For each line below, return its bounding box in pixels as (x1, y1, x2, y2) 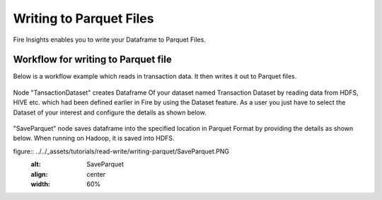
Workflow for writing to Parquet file (13, 54, 173, 66)
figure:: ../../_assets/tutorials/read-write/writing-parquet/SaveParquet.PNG (13, 147, 230, 155)
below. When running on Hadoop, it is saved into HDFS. (13, 134, 175, 143)
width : (30, 180, 51, 188)
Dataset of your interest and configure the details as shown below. (13, 108, 207, 117)
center (86, 170, 106, 178)
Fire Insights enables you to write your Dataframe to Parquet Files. (13, 35, 207, 44)
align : (30, 170, 48, 178)
